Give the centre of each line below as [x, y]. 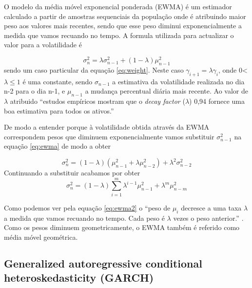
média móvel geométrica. [41, 237]
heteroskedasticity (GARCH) [79, 278]
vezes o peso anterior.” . [208, 218]
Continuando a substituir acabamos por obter [72, 173]
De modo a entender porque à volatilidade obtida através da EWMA [107, 127]
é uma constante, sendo [58, 81]
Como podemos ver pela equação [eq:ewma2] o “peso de [87, 207]
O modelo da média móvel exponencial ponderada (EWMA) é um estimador [118, 6]
